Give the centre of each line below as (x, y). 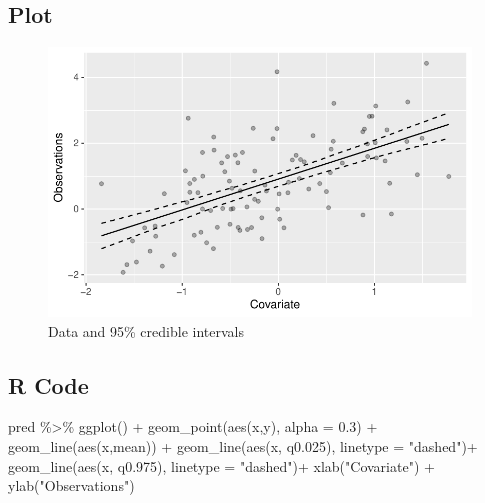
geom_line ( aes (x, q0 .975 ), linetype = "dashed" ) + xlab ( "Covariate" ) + (221, 465)
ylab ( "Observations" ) (71, 485)
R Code (48, 384)
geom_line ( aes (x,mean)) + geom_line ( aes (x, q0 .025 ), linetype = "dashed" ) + (243, 446)
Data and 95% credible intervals (146, 330)
